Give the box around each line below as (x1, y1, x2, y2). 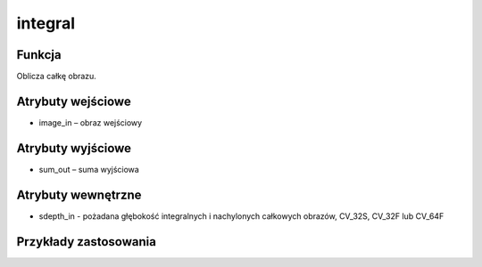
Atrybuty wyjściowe (16, 141, 132, 156)
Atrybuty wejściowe (16, 93, 131, 109)
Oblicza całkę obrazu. (16, 71, 97, 82)
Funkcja (16, 47, 62, 62)
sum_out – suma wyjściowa (38, 164, 140, 174)
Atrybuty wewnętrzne (16, 187, 142, 202)
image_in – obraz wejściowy (38, 117, 143, 128)
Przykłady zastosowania (16, 234, 156, 249)
